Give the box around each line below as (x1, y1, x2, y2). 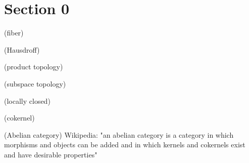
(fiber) (4, 27, 24, 38)
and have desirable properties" (4, 149, 97, 159)
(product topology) (4, 61, 63, 72)
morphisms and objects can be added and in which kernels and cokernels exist (4, 139, 245, 150)
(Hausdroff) (4, 44, 40, 55)
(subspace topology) (4, 78, 66, 89)
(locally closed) (4, 95, 51, 106)
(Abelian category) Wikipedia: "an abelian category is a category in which (4, 129, 234, 140)
